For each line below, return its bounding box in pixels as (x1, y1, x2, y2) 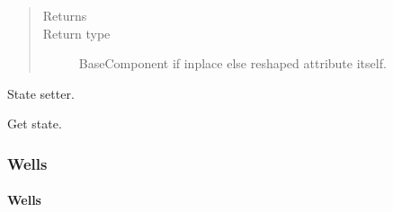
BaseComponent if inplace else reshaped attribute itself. (78, 54, 387, 73)
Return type (42, 23, 111, 42)
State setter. (7, 84, 75, 102)
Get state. (7, 114, 62, 133)
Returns (42, 6, 87, 24)
